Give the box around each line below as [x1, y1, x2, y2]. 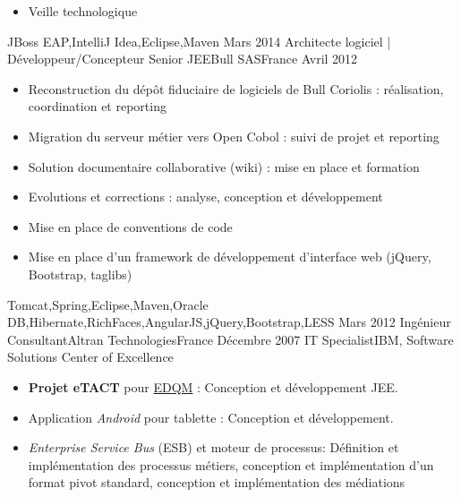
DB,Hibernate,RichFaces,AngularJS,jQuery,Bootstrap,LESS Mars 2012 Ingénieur [7, 313, 451, 331]
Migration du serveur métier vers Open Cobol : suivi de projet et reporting [28, 126, 440, 145]
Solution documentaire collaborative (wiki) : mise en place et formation [28, 157, 420, 176]
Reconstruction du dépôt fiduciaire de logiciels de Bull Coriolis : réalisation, [28, 79, 444, 98]
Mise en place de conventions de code [28, 217, 233, 236]
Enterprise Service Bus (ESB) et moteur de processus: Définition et [28, 438, 399, 457]
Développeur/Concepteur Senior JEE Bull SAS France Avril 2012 [7, 49, 358, 68]
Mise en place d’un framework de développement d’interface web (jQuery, [28, 247, 431, 266]
